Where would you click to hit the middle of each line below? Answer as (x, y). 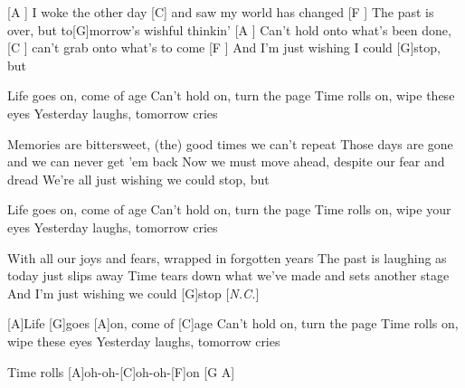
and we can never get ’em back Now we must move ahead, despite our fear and (226, 161)
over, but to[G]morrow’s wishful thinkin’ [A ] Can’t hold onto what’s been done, (229, 29)
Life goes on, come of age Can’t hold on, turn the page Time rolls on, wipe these (231, 95)
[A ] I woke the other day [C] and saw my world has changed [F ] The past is (221, 12)
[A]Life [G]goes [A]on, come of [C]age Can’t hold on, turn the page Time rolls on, (233, 323)
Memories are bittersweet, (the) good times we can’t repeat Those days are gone (230, 143)
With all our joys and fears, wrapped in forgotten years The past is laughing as (227, 257)
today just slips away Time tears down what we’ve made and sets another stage (228, 275)
